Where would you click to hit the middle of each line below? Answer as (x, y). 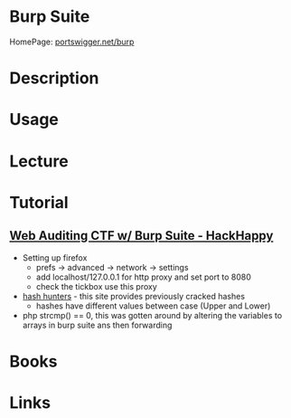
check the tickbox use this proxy (97, 286)
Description (54, 78)
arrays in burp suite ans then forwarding (97, 325)
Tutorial (39, 202)
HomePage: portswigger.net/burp (72, 42)
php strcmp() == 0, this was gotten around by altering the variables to (152, 315)
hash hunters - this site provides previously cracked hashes (134, 296)
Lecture (39, 161)
